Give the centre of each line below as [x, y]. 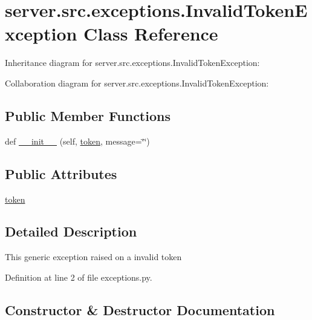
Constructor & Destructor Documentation [140, 309]
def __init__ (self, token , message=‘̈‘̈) [77, 141]
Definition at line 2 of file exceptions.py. [79, 277]
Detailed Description [71, 231]
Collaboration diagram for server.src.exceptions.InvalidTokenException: [137, 83]
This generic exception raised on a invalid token [93, 257]
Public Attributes [61, 173]
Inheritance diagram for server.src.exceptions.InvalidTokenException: [132, 63]
